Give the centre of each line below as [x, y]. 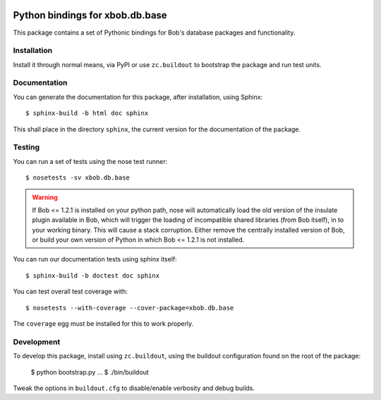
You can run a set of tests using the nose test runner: [90, 161]
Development [37, 341]
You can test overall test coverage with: [71, 292]
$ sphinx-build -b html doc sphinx [87, 113]
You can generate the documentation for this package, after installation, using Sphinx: [138, 97]
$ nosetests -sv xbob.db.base [78, 178]
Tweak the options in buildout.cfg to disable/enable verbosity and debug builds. [134, 388]
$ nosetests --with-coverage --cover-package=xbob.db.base [130, 308]
